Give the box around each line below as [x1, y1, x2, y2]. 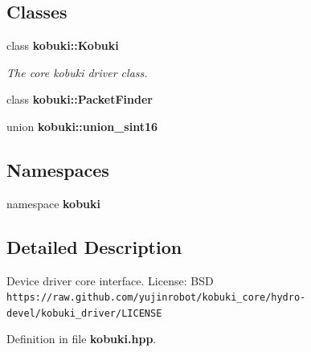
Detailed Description [6, 234, 182, 259]
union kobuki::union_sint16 [6, 117, 158, 134]
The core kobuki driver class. [6, 63, 148, 80]
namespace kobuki [6, 194, 101, 211]
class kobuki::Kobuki [6, 37, 119, 54]
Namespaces [6, 157, 109, 182]
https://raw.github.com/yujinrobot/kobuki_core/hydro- [6, 292, 306, 304]
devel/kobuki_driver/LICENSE [6, 307, 162, 319]
